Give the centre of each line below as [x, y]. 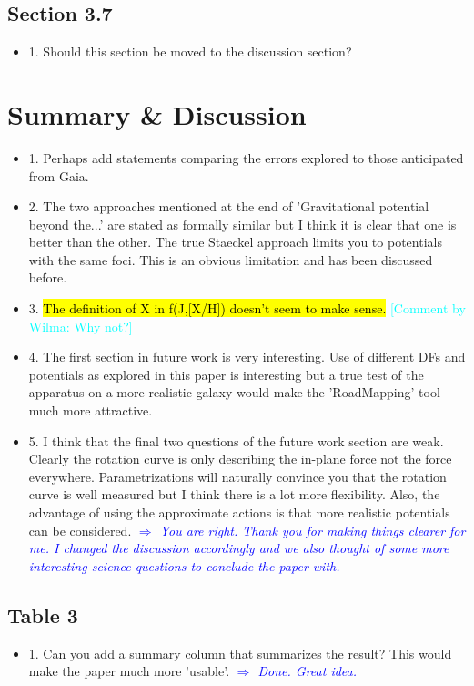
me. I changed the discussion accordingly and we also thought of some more [239, 548]
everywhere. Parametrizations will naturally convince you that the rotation [237, 476]
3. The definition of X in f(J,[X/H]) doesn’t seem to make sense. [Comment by [247, 308]
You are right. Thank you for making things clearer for [313, 530]
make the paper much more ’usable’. [129, 671]
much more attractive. [91, 410]
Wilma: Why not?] [81, 326]
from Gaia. [59, 175]
